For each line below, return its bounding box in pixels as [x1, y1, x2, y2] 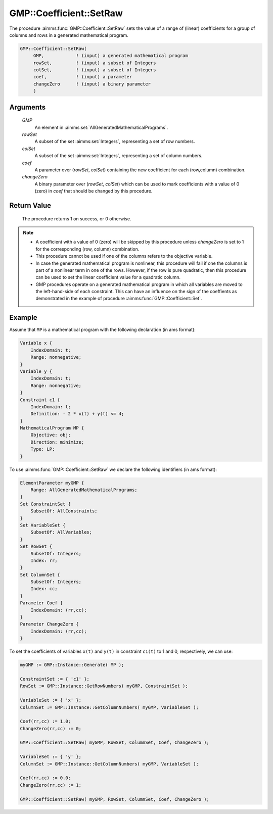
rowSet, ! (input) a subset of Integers [33, 60, 156, 66]
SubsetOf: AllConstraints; [30, 508, 98, 514]
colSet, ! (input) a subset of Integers [33, 67, 156, 73]
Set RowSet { [20, 544, 53, 549]
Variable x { [20, 340, 53, 346]
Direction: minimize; [30, 439, 84, 445]
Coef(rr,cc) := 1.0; [20, 719, 71, 725]
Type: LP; [30, 446, 55, 452]
